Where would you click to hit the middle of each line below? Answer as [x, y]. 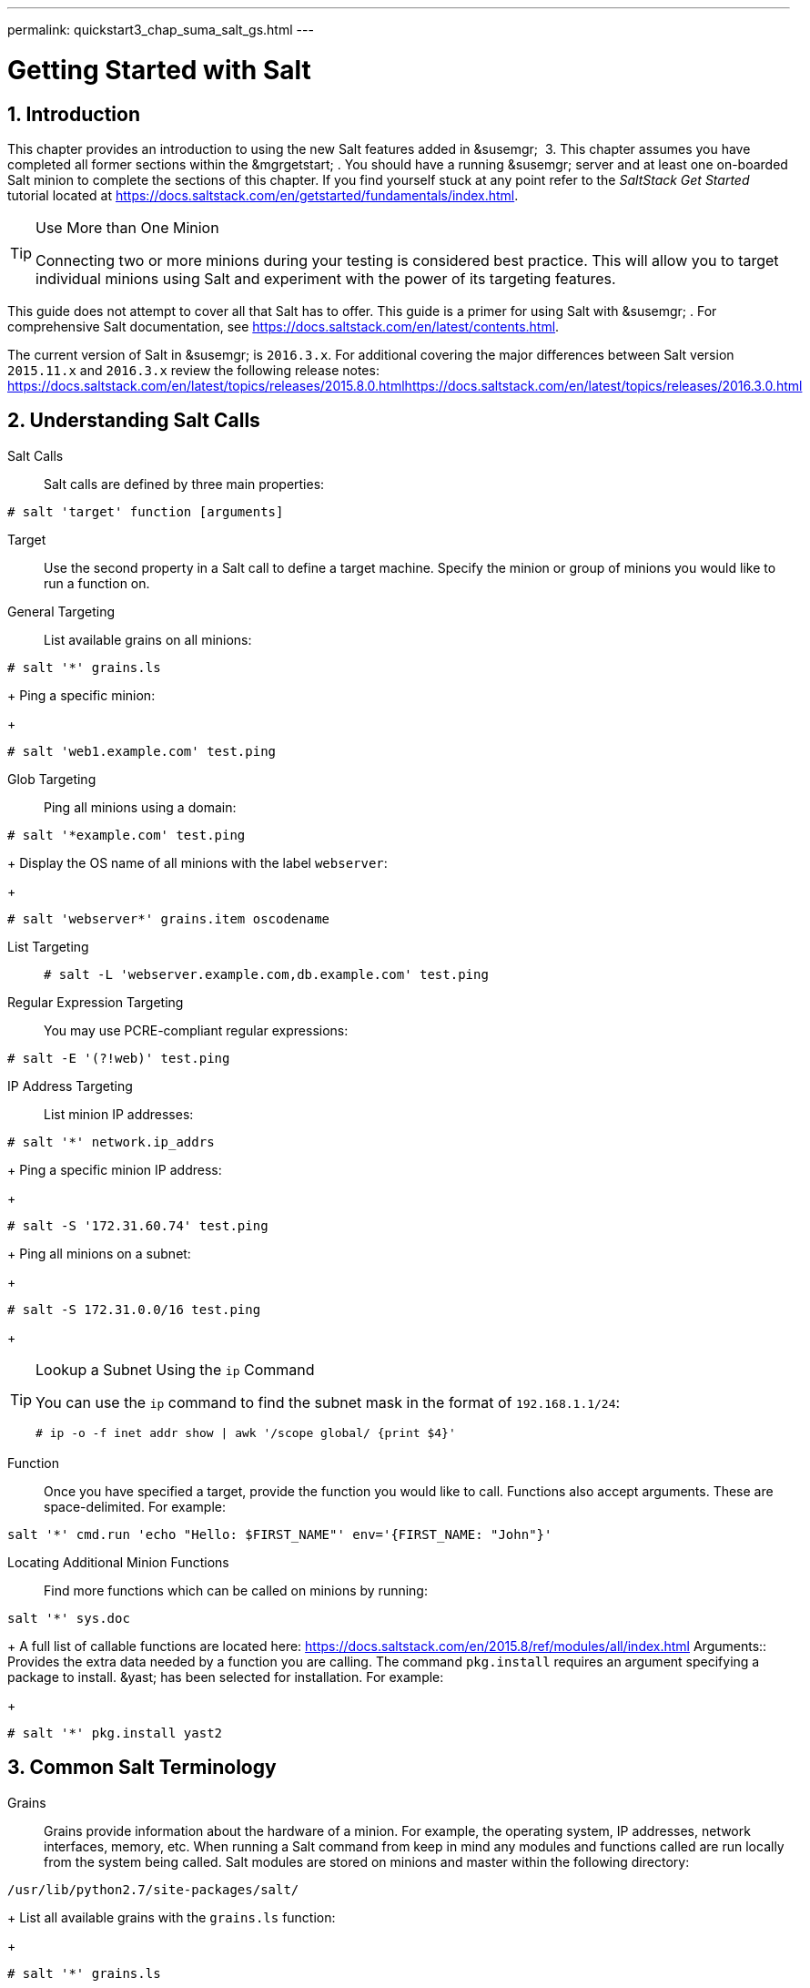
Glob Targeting [52, 779]
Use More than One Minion [127, 227]
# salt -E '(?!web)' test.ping [119, 1058]
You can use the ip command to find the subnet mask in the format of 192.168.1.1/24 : [328, 1402]
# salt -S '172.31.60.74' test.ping [138, 1225]
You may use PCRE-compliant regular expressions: [196, 1030]
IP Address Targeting [70, 1086]
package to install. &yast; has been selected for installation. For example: [226, 1677]
